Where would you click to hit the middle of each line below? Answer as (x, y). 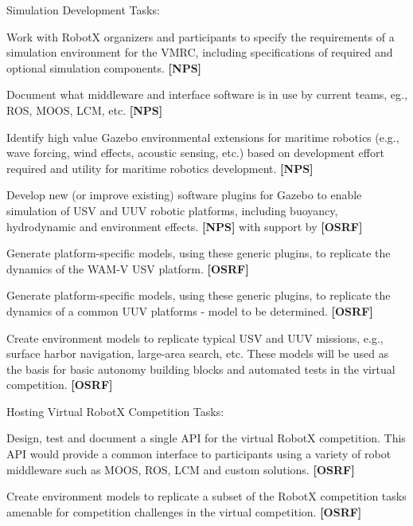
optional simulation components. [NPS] (104, 67)
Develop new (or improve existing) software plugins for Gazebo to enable (184, 195)
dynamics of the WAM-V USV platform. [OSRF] (128, 268)
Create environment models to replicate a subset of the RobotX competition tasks (206, 496)
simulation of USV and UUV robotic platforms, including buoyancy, (172, 210)
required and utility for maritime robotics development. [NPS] (160, 168)
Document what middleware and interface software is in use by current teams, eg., (207, 94)
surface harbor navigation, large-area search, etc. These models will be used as (198, 353)
